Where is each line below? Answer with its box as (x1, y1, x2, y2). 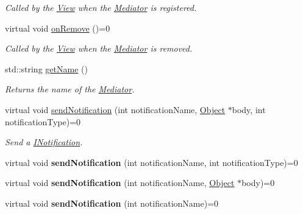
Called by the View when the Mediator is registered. (5, 1, 197, 13)
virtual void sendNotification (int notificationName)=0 (5, 196, 219, 209)
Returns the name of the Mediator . (5, 83, 135, 95)
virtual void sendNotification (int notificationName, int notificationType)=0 (5, 156, 298, 168)
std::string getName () (5, 62, 88, 75)
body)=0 (241, 176, 275, 189)
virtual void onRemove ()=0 (5, 21, 110, 34)
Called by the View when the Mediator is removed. (5, 42, 193, 55)
